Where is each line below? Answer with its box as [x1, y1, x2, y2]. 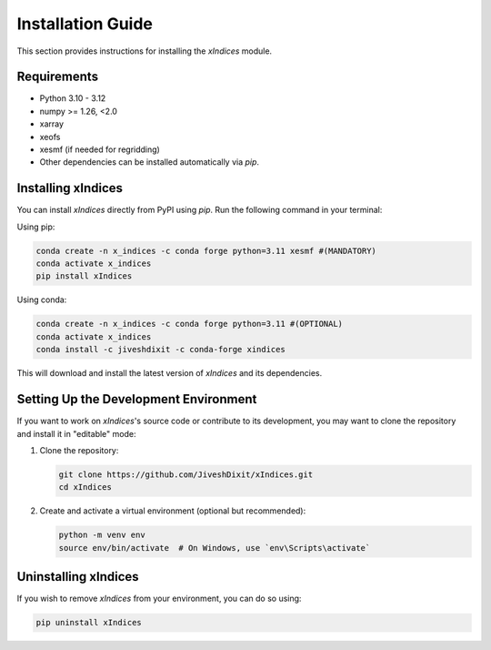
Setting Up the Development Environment [16, 391, 257, 407]
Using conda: [16, 294, 67, 305]
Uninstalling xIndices [16, 569, 140, 584]
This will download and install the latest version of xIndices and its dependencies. [16, 368, 323, 379]
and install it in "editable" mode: [16, 428, 136, 439]
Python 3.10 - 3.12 [39, 93, 106, 104]
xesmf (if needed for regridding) [39, 144, 161, 155]
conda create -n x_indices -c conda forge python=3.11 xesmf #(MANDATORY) [35, 246, 377, 256]
